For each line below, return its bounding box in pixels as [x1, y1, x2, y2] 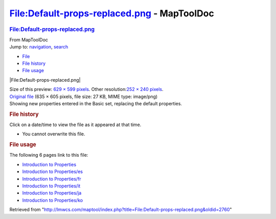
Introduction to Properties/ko [22, 197, 83, 203]
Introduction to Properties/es [22, 168, 83, 175]
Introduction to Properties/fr [22, 176, 81, 182]
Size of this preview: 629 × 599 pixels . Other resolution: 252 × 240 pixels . [9, 86, 164, 92]
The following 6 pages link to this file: [9, 152, 88, 158]
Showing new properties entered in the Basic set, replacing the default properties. [9, 100, 182, 107]
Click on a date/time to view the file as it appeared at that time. [9, 121, 142, 128]
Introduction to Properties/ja [22, 190, 82, 196]
